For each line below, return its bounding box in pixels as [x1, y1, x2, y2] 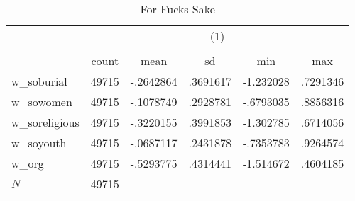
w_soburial [11, 73, 67, 89]
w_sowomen [11, 93, 72, 110]
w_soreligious [11, 114, 80, 130]
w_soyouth [11, 134, 67, 151]
